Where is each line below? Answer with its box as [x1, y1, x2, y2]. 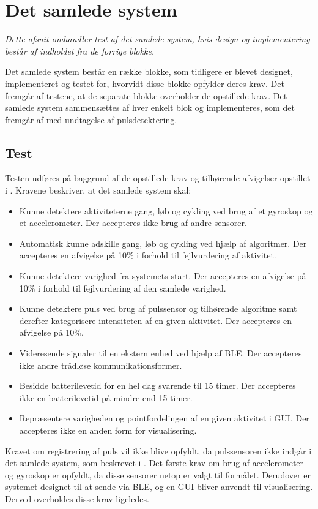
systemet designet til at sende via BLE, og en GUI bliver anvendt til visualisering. [5, 480, 313, 493]
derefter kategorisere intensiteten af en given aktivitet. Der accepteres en [19, 314, 292, 326]
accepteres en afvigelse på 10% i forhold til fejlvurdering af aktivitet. [19, 249, 276, 262]
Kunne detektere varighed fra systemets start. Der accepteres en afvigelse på [19, 270, 306, 282]
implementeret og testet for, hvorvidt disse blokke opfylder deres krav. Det [5, 77, 284, 89]
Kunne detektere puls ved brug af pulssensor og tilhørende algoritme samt [19, 302, 297, 315]
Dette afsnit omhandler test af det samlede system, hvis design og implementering [5, 32, 310, 45]
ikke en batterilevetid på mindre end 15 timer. [19, 391, 193, 404]
